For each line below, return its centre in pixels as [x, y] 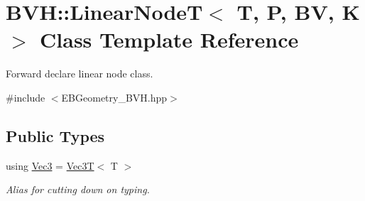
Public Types [55, 135]
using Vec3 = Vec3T [50, 165]
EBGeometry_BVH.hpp [114, 97]
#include [26, 97]
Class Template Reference [169, 39]
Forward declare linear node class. [80, 74]
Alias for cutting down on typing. [78, 189]
